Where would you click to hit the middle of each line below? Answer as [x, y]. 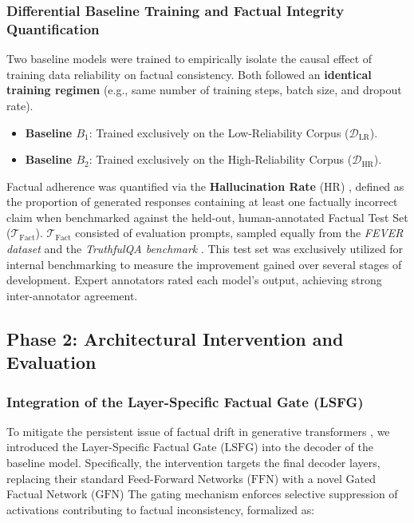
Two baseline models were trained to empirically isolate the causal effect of [189, 59]
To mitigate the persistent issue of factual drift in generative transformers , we [198, 431]
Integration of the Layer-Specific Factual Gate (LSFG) [185, 401]
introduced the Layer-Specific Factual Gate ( [116, 447]
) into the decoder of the [314, 447]
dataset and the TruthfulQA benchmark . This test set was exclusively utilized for [205, 249]
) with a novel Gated [325, 478]
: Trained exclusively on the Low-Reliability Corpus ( [219, 132]
